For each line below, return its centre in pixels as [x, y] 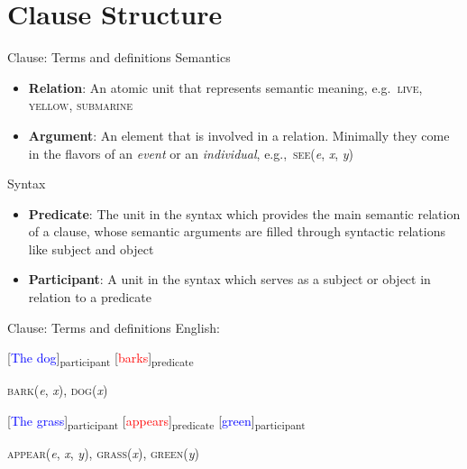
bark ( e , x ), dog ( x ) [58, 390]
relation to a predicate [90, 297]
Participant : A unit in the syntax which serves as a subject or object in [229, 279]
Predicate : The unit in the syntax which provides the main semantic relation [244, 213]
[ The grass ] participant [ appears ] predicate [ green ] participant [156, 421]
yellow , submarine [81, 105]
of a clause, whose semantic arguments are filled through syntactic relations [237, 231]
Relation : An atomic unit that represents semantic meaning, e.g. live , [225, 87]
